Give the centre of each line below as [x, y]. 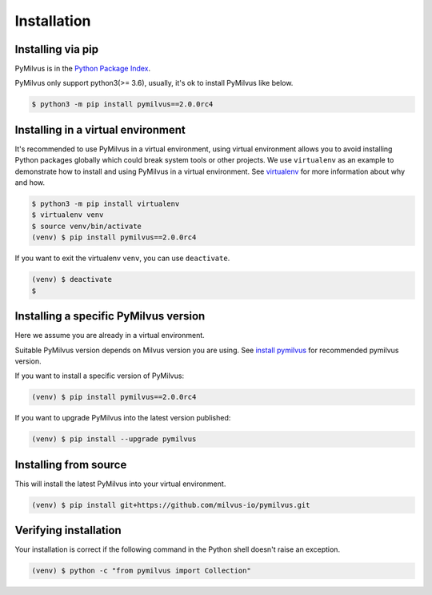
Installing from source [71, 464]
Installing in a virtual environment [100, 129]
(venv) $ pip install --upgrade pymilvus [114, 439]
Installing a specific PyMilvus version [110, 316]
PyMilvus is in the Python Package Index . [83, 69]
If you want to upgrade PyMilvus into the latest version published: [123, 418]
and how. [30, 183]
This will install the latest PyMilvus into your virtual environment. [120, 484]
